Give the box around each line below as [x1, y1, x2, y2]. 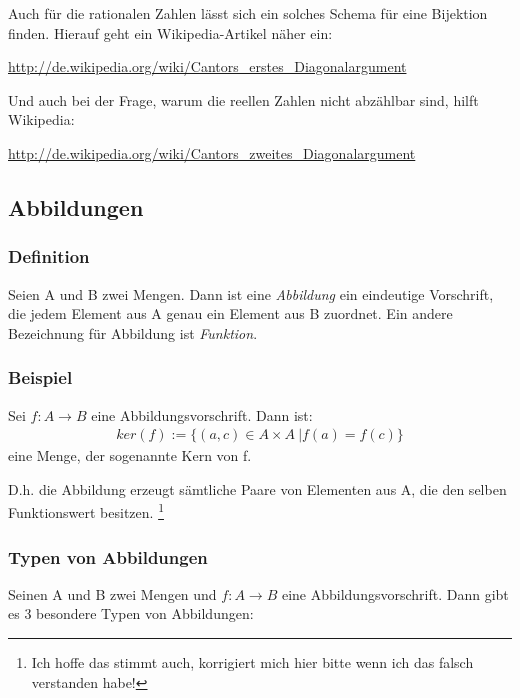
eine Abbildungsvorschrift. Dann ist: [91, 404, 313, 425]
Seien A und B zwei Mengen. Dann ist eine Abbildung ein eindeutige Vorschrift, [8, 283, 494, 304]
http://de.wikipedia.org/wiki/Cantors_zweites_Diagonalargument [8, 142, 416, 163]
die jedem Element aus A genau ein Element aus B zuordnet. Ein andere [8, 303, 453, 324]
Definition [8, 244, 90, 269]
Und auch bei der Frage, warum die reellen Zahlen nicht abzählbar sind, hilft [8, 89, 479, 110]
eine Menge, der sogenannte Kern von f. [8, 445, 252, 466]
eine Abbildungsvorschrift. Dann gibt [281, 583, 509, 604]
